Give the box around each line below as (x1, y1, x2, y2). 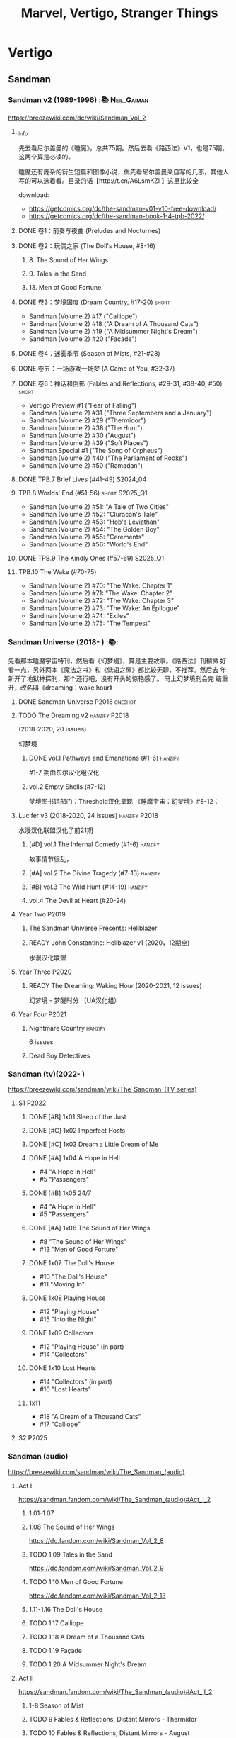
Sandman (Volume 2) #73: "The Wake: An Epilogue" (28, 604, 180, 612)
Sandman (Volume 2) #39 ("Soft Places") (28, 438, 149, 447)
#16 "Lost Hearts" (39, 1385, 91, 1394)
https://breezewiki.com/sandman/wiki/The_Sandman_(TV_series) (8, 1085, 197, 1094)
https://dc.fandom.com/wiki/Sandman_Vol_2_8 (28, 1536, 165, 1544)
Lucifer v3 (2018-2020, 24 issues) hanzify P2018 (18, 811, 158, 819)
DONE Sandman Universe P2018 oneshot (18, 697, 136, 706)
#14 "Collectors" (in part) (39, 1377, 112, 1386)
